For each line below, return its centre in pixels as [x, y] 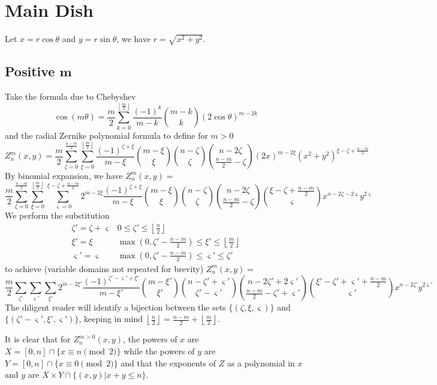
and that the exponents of [168, 362]
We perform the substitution [57, 215]
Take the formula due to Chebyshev [70, 96]
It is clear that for [38, 339]
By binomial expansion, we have [64, 175]
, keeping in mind [111, 319]
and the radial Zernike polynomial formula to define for [106, 135]
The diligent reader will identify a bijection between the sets [115, 307]
